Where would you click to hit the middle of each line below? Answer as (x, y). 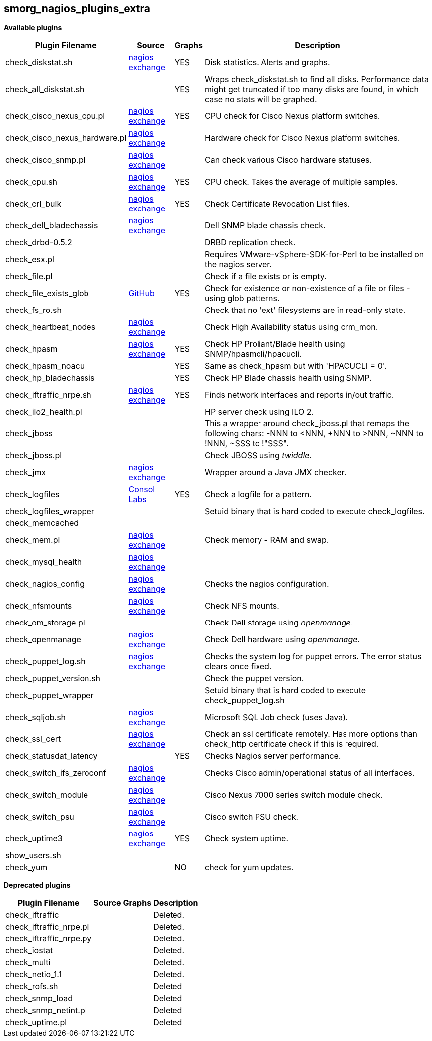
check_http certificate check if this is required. (292, 744)
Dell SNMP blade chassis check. (265, 226)
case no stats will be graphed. (261, 99)
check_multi (28, 963)
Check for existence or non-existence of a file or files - (307, 288)
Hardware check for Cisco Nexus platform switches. (302, 138)
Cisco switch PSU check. (252, 817)
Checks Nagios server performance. (273, 756)
